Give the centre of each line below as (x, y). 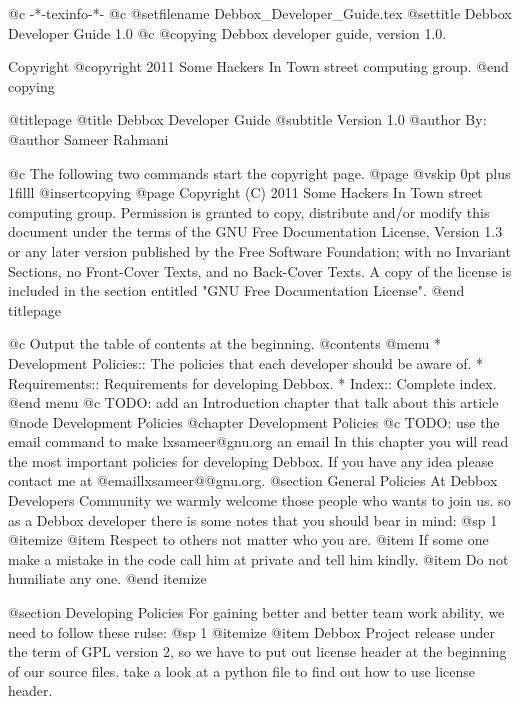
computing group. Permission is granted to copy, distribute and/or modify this (249, 211)
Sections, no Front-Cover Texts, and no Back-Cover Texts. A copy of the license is (260, 270)
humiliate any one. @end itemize (107, 578)
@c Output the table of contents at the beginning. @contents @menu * (224, 343)
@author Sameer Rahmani (88, 138)
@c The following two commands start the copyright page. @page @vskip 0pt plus (259, 172)
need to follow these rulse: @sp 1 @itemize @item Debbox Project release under (251, 631)
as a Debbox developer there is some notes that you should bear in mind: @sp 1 (253, 519)
